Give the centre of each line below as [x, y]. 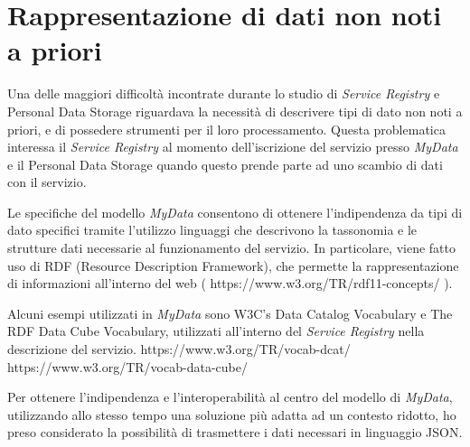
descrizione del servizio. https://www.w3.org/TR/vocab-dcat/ [179, 349]
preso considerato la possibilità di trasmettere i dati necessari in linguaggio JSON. [235, 432]
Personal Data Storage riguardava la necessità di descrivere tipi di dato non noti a [235, 111]
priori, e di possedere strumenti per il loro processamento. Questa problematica [226, 129]
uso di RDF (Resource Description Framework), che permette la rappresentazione [233, 265]
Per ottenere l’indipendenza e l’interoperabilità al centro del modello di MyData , [230, 397]
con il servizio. [47, 182]
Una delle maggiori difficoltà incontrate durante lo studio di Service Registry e [224, 93]
